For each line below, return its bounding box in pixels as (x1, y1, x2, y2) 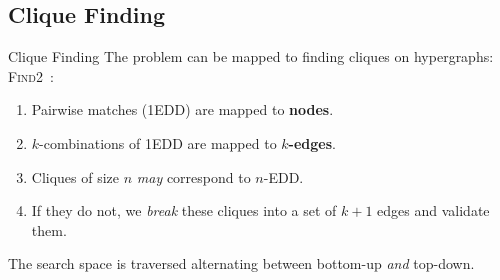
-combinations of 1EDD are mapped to (39, 132, 277, 153)
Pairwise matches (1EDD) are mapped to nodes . (31, 99, 334, 120)
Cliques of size (31, 166, 120, 187)
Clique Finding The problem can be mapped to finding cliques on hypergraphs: (8, 46, 494, 67)
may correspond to (136, 166, 251, 187)
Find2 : (8, 65, 54, 86)
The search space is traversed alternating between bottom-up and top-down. (8, 253, 475, 274)
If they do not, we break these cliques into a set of (31, 200, 337, 221)
